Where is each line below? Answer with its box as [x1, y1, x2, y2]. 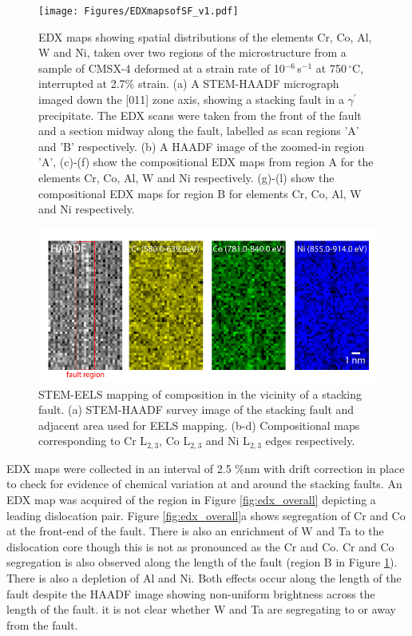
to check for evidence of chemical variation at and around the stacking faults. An [6, 475, 402, 492]
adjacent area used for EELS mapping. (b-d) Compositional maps [38, 416, 360, 433]
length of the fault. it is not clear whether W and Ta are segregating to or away [6, 601, 396, 618]
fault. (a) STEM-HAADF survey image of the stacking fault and [38, 401, 355, 418]
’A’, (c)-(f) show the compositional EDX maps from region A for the [38, 153, 374, 170]
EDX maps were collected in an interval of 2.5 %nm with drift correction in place [6, 459, 405, 476]
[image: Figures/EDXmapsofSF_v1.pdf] [38, 6, 239, 17]
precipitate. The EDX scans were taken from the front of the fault [38, 106, 362, 123]
